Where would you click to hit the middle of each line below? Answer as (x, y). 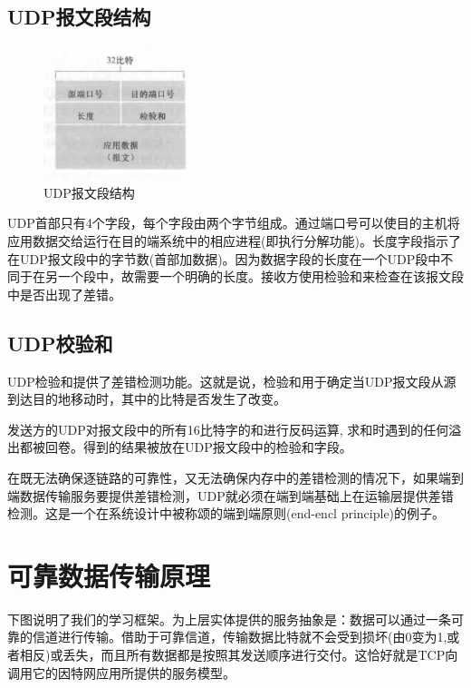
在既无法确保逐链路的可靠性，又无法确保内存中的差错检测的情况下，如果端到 (235, 477)
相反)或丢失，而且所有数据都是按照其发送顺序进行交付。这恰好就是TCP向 (239, 654)
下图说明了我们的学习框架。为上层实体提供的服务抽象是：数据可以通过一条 (229, 619)
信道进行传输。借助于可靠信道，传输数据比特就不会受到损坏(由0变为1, (240, 637)
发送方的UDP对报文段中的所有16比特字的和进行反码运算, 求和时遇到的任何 (228, 429)
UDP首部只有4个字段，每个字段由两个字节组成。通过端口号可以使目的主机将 (234, 223)
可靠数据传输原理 (109, 575)
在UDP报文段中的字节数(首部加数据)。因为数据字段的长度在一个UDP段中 (224, 258)
